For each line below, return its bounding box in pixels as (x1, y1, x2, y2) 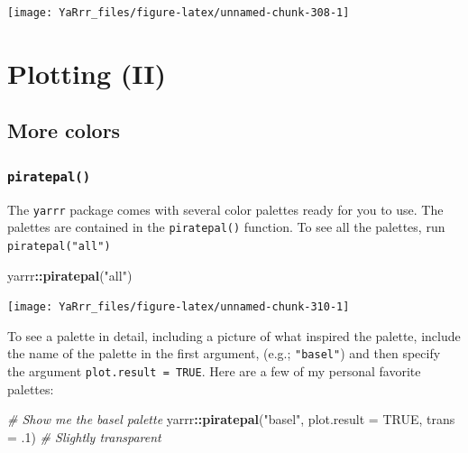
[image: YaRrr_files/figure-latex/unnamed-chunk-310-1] (7, 300, 350, 314)
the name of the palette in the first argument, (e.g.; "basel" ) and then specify (7, 344, 441, 363)
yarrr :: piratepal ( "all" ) (7, 265, 133, 284)
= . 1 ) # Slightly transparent (7, 427, 161, 446)
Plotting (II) (7, 54, 167, 91)
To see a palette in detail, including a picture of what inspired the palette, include (7, 326, 461, 345)
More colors (7, 116, 121, 144)
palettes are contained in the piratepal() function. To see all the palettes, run (7, 217, 445, 236)
